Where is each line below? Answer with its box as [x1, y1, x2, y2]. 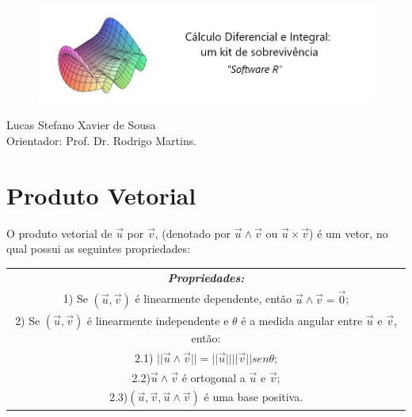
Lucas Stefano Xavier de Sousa [6, 117, 156, 133]
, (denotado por [154, 224, 231, 241]
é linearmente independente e [86, 312, 229, 328]
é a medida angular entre [241, 312, 363, 328]
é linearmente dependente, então [135, 290, 292, 307]
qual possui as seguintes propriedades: [6, 240, 190, 257]
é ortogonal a [181, 369, 246, 385]
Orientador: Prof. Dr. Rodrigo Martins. [6, 132, 197, 148]
